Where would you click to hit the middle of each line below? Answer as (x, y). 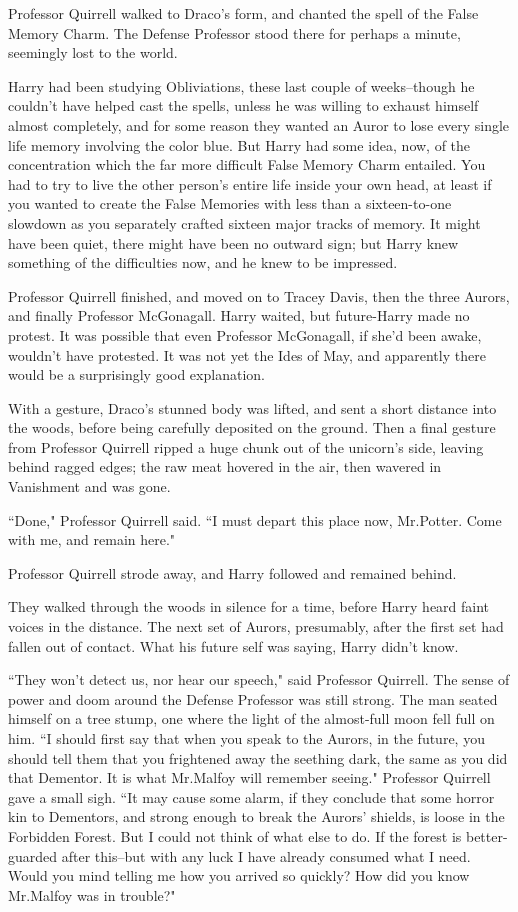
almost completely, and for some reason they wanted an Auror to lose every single (259, 124)
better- (486, 835)
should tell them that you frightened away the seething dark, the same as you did (258, 757)
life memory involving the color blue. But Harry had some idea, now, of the (239, 144)
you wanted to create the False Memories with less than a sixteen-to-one (230, 203)
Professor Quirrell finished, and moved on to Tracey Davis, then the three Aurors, (259, 295)
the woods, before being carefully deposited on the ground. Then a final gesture (252, 427)
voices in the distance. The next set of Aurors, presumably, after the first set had (256, 626)
